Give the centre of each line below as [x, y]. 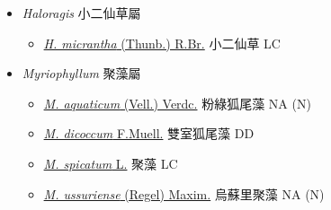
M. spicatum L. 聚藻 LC [111, 163]
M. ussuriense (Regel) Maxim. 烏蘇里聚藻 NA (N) [184, 193]
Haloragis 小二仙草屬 [81, 13]
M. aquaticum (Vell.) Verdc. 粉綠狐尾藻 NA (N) [177, 103]
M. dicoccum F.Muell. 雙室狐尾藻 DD [149, 133]
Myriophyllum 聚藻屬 [81, 73]
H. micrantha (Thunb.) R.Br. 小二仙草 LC [162, 43]
